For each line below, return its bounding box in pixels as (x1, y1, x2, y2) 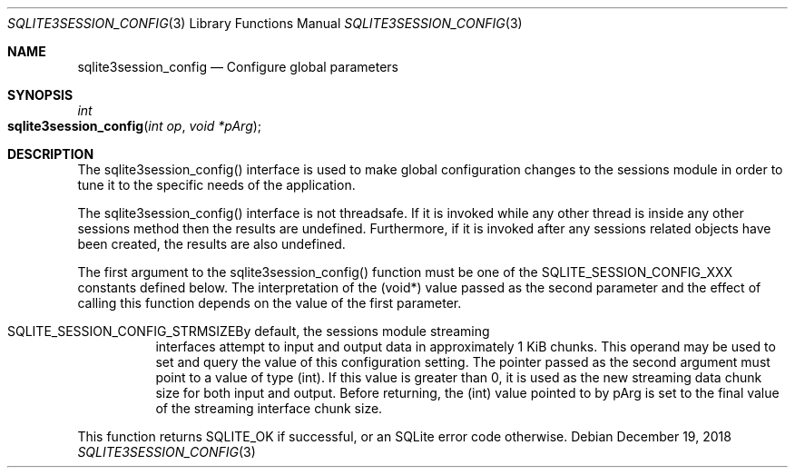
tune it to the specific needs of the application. (77, 177, 356, 193)
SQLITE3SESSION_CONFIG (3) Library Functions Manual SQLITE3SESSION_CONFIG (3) (7, 15, 523, 31)
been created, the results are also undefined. (77, 236, 346, 252)
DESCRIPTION (7, 146, 94, 162)
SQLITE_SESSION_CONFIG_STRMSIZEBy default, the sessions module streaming (7, 323, 490, 339)
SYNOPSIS (7, 87, 74, 103)
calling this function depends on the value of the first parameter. (77, 295, 462, 311)
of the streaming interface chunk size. (155, 401, 383, 416)
